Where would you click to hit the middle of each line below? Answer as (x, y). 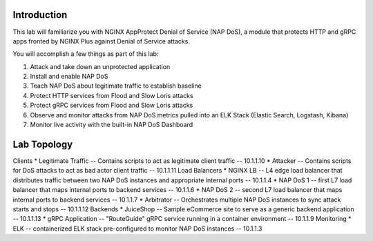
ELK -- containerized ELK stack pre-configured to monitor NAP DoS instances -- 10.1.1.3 (137, 229)
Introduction (40, 15)
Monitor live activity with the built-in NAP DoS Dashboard (112, 125)
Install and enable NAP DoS (69, 77)
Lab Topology (43, 144)
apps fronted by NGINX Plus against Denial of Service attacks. (101, 41)
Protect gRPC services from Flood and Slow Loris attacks (112, 105)
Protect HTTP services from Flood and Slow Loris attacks (112, 95)
